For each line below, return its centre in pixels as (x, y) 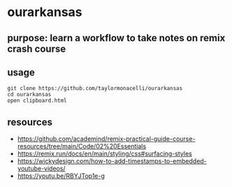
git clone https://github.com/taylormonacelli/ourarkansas (95, 89)
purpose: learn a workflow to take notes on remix (116, 38)
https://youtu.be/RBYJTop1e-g (61, 176)
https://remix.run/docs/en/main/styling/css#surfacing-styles (104, 154)
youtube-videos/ (41, 169)
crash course (37, 48)
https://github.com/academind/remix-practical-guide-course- (106, 139)
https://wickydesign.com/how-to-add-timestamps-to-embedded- (112, 161)
